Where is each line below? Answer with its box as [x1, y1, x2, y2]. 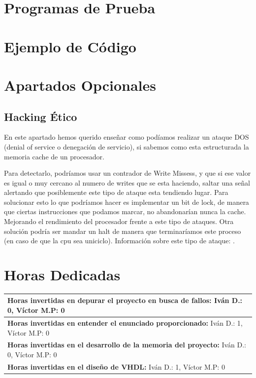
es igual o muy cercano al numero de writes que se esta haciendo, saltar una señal [4, 177, 250, 188]
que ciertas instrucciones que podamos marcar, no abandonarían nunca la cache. [4, 206, 246, 217]
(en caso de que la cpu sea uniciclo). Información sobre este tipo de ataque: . [4, 235, 235, 246]
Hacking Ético [4, 109, 77, 124]
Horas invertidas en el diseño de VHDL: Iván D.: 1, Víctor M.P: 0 [7, 361, 225, 372]
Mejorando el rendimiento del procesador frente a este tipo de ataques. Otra [4, 216, 234, 227]
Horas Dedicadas [4, 265, 121, 285]
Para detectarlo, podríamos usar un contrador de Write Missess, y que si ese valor [4, 168, 251, 178]
